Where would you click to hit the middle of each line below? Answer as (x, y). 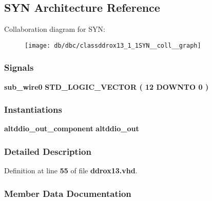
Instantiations (33, 109)
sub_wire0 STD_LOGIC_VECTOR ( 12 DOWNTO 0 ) (107, 86)
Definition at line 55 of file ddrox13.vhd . (71, 170)
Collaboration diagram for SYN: (55, 29)
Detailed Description (48, 151)
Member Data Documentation (68, 193)
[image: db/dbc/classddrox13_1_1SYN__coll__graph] (113, 45)
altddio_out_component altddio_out (72, 128)
